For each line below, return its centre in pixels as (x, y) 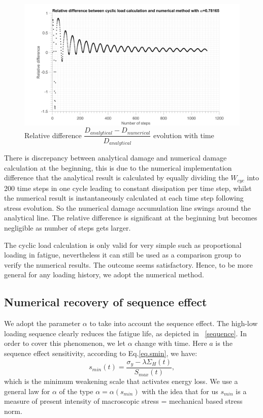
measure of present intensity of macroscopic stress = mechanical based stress (123, 401)
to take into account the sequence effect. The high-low (174, 323)
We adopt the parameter (42, 323)
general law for (27, 391)
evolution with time (184, 135)
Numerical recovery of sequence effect (106, 302)
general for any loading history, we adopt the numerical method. (104, 275)
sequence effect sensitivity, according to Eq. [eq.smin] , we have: (101, 353)
